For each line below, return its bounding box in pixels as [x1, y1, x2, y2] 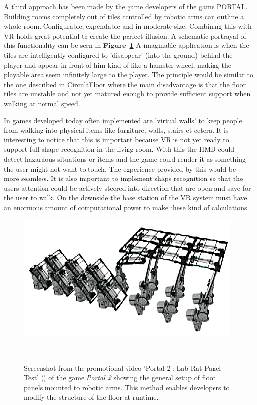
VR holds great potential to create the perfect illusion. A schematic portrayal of [4, 30, 246, 41]
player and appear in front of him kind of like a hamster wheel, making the [4, 59, 231, 70]
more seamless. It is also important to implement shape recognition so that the [4, 173, 243, 183]
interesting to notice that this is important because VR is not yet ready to [4, 134, 229, 144]
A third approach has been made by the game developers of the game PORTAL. [4, 1, 248, 11]
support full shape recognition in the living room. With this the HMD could [4, 144, 235, 154]
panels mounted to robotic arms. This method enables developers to [24, 382, 230, 392]
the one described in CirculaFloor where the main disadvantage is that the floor [4, 79, 246, 89]
